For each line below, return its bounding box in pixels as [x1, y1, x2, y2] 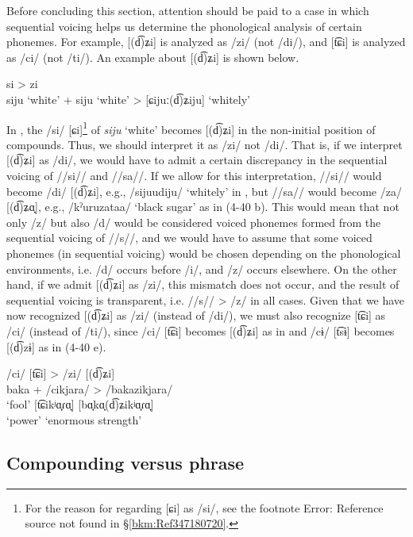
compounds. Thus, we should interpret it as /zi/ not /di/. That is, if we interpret [6, 136, 403, 152]
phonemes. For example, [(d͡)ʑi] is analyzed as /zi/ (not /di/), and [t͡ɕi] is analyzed [6, 33, 406, 50]
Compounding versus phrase [6, 450, 245, 474]
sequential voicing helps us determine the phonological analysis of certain [6, 17, 362, 34]
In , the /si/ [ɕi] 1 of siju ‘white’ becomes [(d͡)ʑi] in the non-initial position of [6, 118, 376, 137]
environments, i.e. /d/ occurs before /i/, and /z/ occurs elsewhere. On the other [6, 260, 397, 277]
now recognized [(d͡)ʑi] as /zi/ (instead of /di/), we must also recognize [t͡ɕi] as [6, 307, 386, 324]
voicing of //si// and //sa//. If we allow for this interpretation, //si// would [6, 167, 382, 183]
